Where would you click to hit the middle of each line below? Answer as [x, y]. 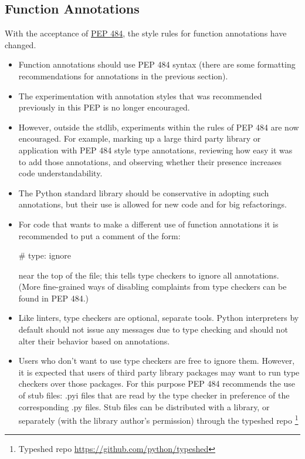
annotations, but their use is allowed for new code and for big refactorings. [152, 204]
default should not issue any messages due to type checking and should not [153, 329]
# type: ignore [45, 255]
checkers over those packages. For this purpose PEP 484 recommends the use [157, 383]
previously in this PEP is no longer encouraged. [104, 107]
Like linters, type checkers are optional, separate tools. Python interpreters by [159, 318]
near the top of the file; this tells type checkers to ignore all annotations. [149, 275]
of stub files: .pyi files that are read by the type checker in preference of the [154, 395]
